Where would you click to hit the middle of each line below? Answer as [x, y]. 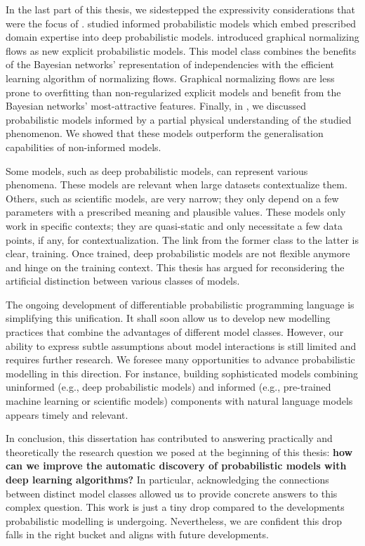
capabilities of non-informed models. [84, 147]
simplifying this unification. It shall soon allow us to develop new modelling [168, 318]
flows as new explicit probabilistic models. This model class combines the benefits [181, 50]
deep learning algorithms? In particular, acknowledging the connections [167, 479]
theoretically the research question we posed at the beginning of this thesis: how [179, 451]
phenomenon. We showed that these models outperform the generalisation [165, 133]
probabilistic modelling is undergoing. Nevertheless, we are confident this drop [174, 520]
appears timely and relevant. [67, 414]
